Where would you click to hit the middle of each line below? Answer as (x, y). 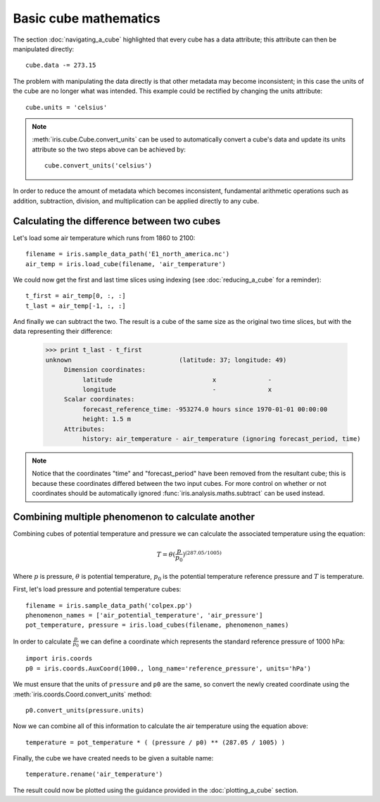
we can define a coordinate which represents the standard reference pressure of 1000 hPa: (212, 641)
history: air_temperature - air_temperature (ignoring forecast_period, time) (222, 439)
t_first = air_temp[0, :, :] (76, 296)
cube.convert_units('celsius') (99, 166)
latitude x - (177, 380)
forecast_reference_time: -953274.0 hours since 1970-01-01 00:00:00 (205, 409)
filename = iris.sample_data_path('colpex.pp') (109, 605)
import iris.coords (59, 659)
